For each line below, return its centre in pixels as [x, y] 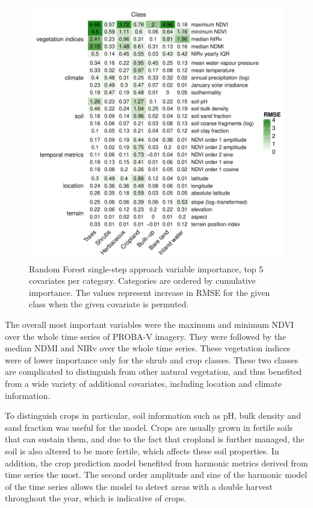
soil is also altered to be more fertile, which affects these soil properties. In [142, 450]
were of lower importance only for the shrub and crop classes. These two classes [152, 359]
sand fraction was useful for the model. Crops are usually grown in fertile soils [149, 427]
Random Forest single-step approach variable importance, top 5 [146, 268]
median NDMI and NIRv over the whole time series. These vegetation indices [148, 348]
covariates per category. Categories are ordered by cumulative [142, 281]
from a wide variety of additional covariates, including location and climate [143, 383]
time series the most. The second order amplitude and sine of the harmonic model [156, 475]
